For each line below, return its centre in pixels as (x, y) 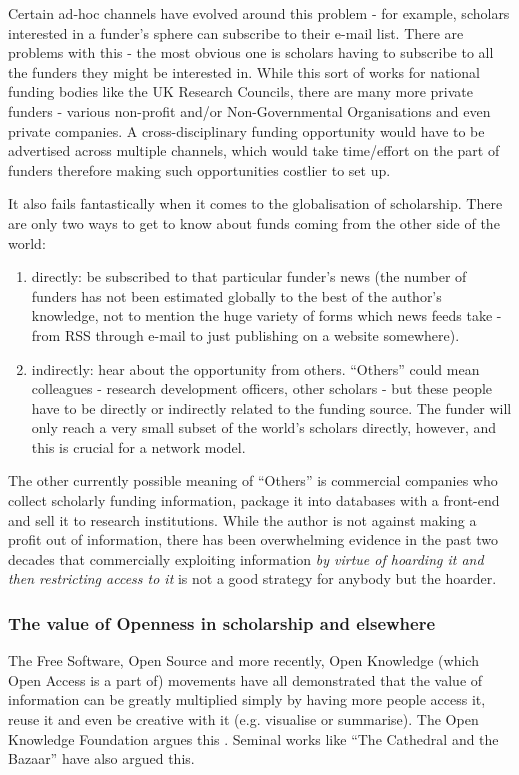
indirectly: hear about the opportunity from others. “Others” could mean (255, 368)
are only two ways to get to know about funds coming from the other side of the (254, 222)
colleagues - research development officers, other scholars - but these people (262, 388)
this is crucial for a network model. (138, 446)
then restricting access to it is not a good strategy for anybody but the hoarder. (252, 578)
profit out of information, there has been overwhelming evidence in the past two (253, 539)
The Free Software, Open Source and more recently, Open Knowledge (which (243, 660)
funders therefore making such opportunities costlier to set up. (199, 169)
